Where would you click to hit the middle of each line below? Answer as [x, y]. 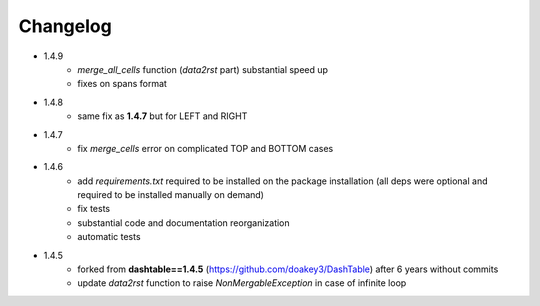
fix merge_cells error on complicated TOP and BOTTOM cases [205, 148]
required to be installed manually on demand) [171, 195]
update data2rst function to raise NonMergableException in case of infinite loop [242, 283]
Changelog [65, 26]
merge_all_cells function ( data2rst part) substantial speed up [203, 69]
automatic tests [109, 237]
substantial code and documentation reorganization [183, 222]
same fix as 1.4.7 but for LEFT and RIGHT [162, 116]
